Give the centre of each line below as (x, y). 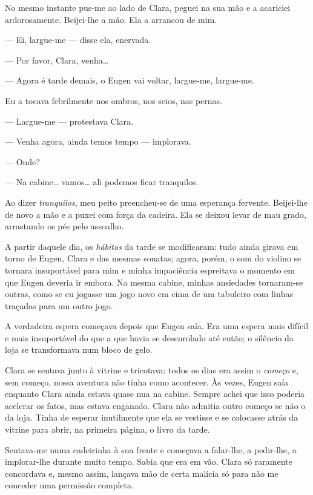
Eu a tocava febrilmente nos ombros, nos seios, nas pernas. (114, 100)
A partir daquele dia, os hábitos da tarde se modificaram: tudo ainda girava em (152, 246)
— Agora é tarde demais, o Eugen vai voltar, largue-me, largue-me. (130, 80)
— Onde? (22, 161)
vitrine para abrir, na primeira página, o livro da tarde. (107, 429)
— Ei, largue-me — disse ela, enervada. (78, 40)
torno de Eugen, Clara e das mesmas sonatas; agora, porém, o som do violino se (153, 258)
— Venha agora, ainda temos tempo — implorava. (98, 141)
